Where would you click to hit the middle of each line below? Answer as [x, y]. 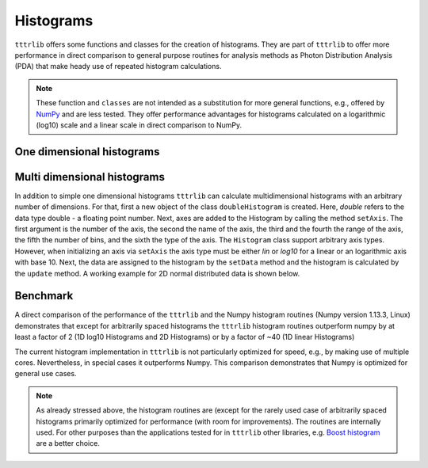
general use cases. [46, 374]
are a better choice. [68, 443]
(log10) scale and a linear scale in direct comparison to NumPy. [139, 125]
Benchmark [44, 296]
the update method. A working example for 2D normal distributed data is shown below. [157, 273]
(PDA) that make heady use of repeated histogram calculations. [118, 67]
